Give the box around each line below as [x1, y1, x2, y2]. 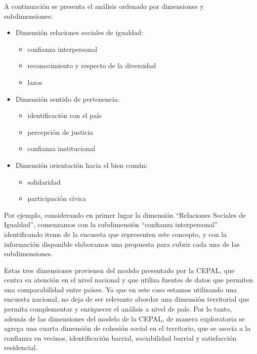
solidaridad [27, 176, 61, 187]
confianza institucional [27, 143, 95, 154]
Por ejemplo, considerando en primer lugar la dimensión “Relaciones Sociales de [4, 209, 246, 220]
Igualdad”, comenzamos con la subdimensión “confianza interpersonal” [4, 219, 218, 230]
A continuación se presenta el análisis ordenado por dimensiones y [4, 1, 204, 11]
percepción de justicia [27, 126, 93, 137]
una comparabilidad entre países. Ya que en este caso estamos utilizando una [4, 284, 237, 294]
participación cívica [27, 193, 86, 203]
